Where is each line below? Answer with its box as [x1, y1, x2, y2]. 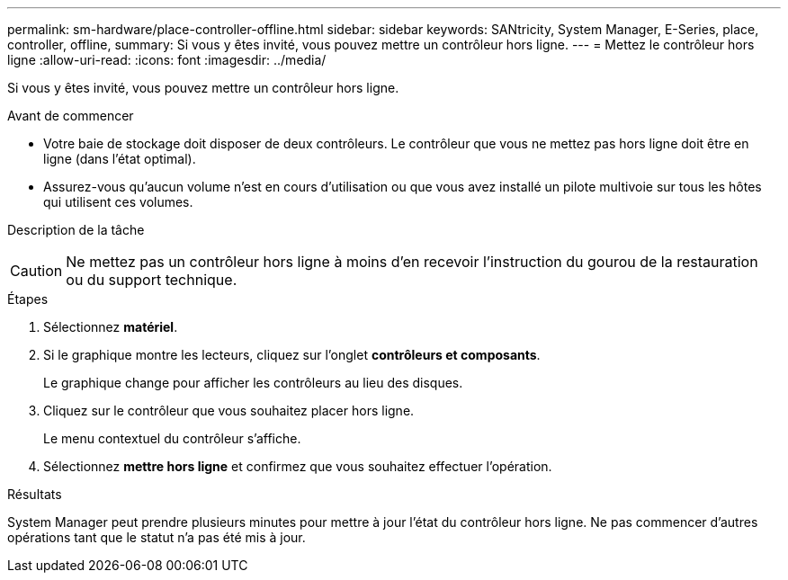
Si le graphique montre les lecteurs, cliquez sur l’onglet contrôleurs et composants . [43, 347, 541, 362]
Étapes [7, 291, 49, 307]
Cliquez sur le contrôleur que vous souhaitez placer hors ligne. [43, 403, 415, 418]
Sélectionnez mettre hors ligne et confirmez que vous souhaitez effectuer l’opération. [43, 459, 552, 474]
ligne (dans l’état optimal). [43, 151, 196, 166]
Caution [10, 262, 63, 280]
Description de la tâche [7, 222, 145, 237]
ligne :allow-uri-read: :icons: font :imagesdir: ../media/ [7, 52, 327, 67]
